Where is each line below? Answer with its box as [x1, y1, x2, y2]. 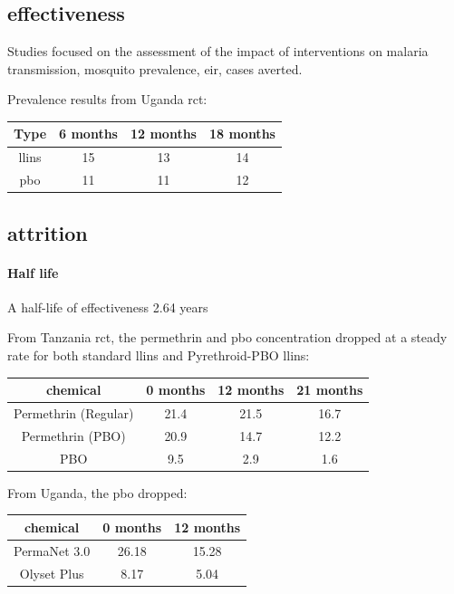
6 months [59, 124, 118, 143]
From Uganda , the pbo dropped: [7, 483, 188, 502]
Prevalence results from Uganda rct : [7, 90, 208, 109]
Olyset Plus [19, 563, 84, 582]
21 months [296, 380, 363, 399]
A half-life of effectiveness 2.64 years [7, 297, 208, 316]
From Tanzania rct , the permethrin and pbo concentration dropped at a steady [7, 328, 448, 347]
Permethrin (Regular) [14, 403, 134, 422]
